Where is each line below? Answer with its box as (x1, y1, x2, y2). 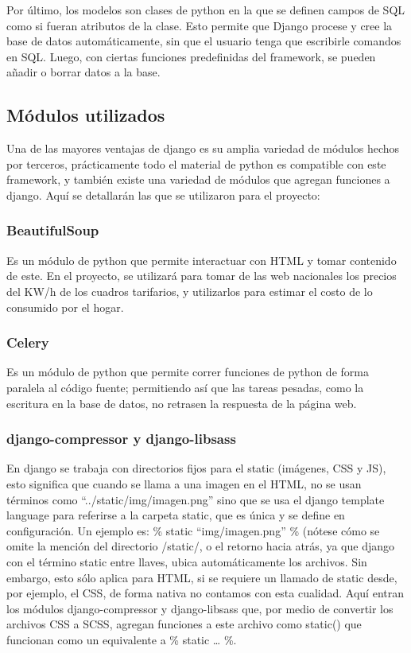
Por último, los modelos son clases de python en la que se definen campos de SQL (6, 2, 405, 17)
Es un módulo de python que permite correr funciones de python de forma (6, 363, 369, 380)
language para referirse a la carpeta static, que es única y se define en (6, 507, 345, 523)
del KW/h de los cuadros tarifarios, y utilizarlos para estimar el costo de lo (6, 282, 373, 299)
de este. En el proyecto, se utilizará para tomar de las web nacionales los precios (6, 267, 397, 284)
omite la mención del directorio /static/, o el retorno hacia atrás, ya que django (6, 538, 394, 554)
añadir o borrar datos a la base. (6, 64, 161, 80)
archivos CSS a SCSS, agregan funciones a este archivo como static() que (6, 616, 362, 632)
